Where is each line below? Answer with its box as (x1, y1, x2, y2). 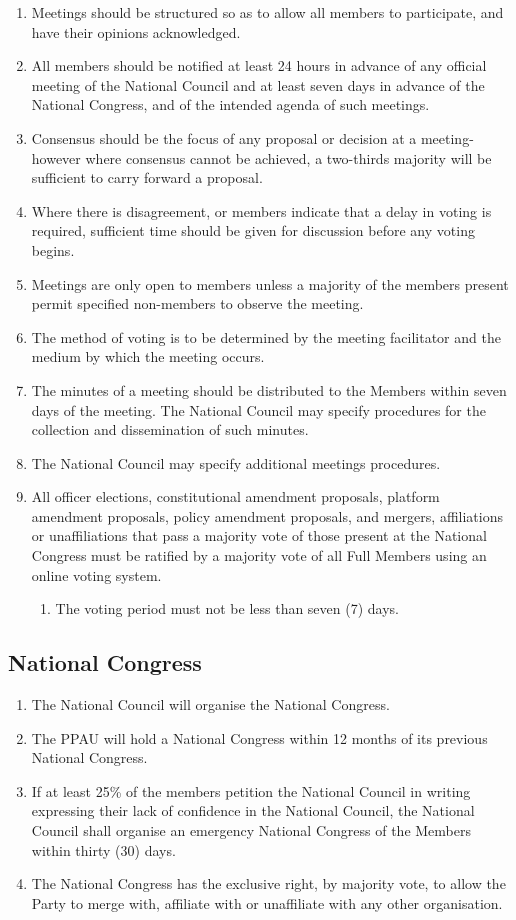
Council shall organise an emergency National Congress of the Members (31, 820, 471, 841)
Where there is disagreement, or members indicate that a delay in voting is (31, 200, 492, 221)
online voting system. (31, 564, 162, 585)
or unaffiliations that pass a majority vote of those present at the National (31, 525, 487, 546)
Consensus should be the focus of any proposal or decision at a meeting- (31, 127, 474, 148)
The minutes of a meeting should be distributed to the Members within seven (31, 379, 507, 400)
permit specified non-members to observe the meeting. (31, 293, 364, 314)
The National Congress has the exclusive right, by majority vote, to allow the (31, 873, 506, 894)
